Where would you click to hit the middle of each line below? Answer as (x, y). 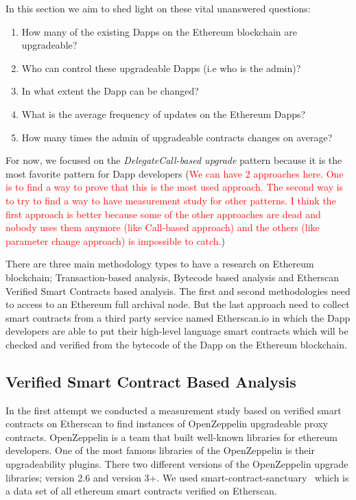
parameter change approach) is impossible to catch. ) (116, 240)
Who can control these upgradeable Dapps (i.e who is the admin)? (161, 68)
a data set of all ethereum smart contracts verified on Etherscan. (141, 491)
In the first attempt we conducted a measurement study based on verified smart (174, 410)
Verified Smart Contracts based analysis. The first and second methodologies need (178, 290)
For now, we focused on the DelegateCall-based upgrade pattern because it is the (174, 160)
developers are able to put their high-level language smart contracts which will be (177, 331)
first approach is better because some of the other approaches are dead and (163, 214)
